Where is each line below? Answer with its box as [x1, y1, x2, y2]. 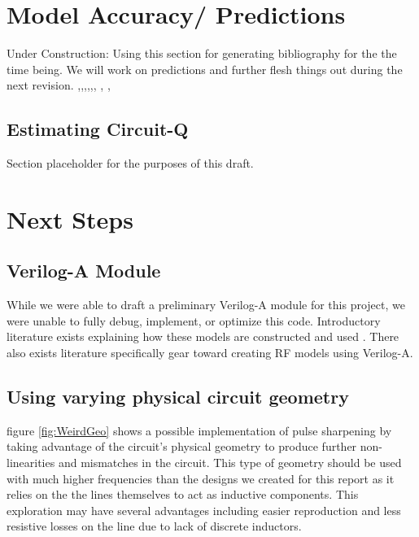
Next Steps [7, 202, 133, 235]
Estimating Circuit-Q [7, 116, 189, 142]
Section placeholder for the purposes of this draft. [7, 155, 254, 172]
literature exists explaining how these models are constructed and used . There [7, 328, 399, 345]
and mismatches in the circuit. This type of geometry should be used [58, 454, 402, 471]
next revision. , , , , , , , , [7, 76, 111, 94]
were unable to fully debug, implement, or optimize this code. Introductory [7, 312, 381, 329]
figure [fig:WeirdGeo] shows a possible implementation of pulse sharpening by [7, 421, 392, 439]
